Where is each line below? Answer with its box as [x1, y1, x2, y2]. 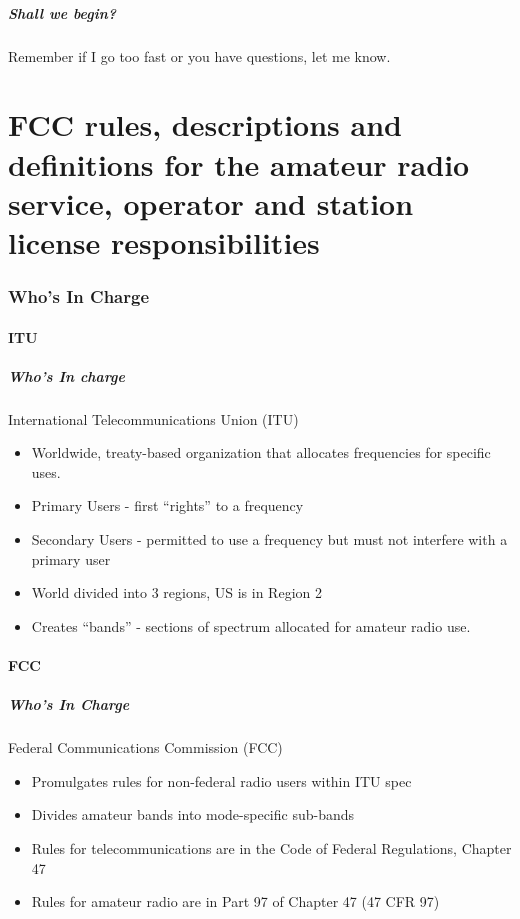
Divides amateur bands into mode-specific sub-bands [31, 804, 355, 825]
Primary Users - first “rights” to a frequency [31, 495, 304, 516]
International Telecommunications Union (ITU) [8, 408, 299, 429]
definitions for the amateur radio [8, 143, 470, 184]
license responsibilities [8, 221, 320, 262]
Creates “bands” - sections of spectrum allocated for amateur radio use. [31, 615, 471, 636]
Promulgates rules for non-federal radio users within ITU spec [31, 770, 412, 791]
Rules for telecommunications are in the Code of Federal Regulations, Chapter [31, 837, 512, 858]
